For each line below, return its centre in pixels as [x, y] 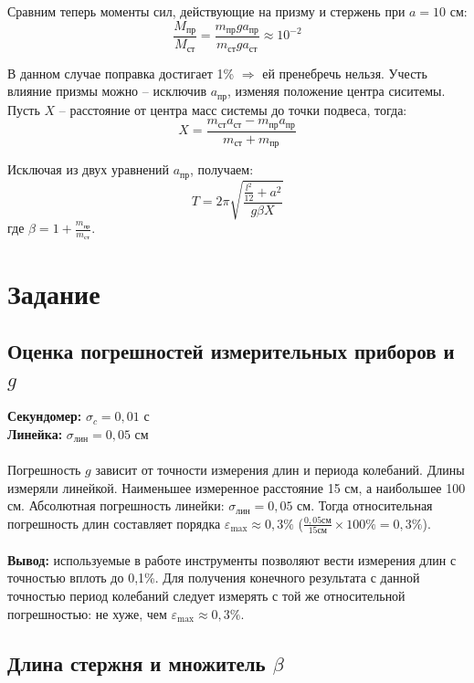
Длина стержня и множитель [137, 662]
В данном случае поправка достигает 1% [121, 73]
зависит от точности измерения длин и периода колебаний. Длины [280, 470]
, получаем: [222, 169]
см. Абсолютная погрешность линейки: [116, 505]
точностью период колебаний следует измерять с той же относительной [206, 595]
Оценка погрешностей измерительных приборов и [231, 351]
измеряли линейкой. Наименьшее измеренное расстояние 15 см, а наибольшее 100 [237, 487]
